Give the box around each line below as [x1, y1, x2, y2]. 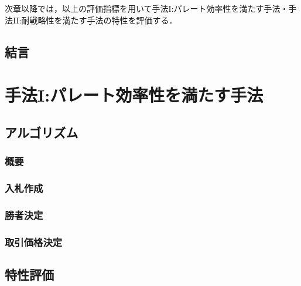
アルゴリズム [5, 123, 78, 141]
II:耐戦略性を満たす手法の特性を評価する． [12, 14, 177, 26]
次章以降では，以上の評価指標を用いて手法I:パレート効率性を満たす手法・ [5, 2, 289, 14]
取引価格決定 [5, 234, 63, 249]
